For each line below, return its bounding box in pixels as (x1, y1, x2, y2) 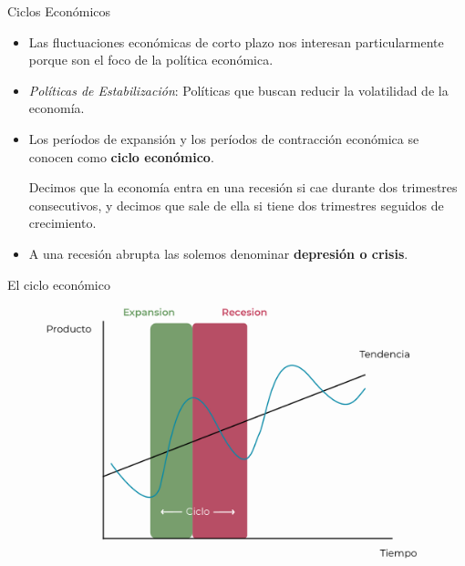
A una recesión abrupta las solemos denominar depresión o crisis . (28, 243, 408, 262)
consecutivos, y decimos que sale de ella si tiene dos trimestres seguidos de (28, 195, 444, 214)
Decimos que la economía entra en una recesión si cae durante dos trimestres (28, 178, 458, 197)
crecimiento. (28, 213, 97, 232)
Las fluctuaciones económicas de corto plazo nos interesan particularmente (28, 32, 444, 51)
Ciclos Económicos (7, 2, 111, 20)
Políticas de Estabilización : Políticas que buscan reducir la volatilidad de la (28, 80, 449, 99)
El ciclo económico (7, 274, 110, 293)
